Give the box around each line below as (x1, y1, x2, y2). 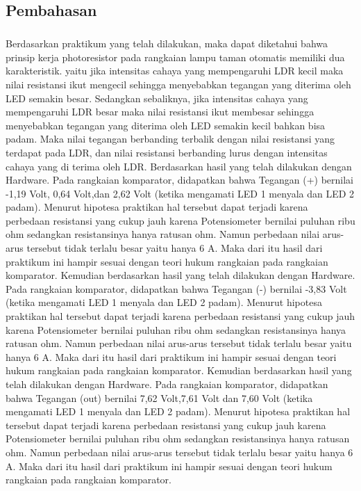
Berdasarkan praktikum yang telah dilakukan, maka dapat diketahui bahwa (6, 36, 328, 51)
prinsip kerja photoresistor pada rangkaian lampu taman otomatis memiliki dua (6, 49, 345, 64)
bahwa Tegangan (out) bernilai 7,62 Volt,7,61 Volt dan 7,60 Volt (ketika (6, 390, 313, 405)
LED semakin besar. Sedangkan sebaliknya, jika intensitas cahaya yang (6, 90, 308, 105)
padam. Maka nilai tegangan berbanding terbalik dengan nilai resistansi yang (6, 131, 335, 146)
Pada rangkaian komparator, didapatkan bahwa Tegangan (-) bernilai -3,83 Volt (6, 281, 347, 296)
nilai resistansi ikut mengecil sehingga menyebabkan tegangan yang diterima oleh (6, 77, 351, 91)
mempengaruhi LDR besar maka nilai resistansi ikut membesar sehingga (6, 104, 314, 119)
